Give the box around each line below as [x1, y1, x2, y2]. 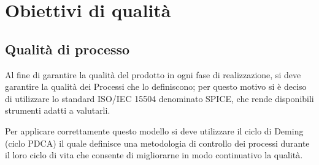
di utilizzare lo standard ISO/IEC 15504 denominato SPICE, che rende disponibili [5, 92, 314, 105]
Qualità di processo [5, 39, 130, 58]
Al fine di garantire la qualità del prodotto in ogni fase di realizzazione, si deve [5, 68, 301, 81]
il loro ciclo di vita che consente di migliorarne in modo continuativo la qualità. [5, 148, 303, 161]
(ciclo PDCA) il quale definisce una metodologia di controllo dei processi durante [5, 136, 310, 149]
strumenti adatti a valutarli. [5, 104, 110, 117]
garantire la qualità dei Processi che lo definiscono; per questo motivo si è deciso [5, 80, 307, 93]
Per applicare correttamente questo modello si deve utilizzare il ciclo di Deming [5, 124, 304, 137]
